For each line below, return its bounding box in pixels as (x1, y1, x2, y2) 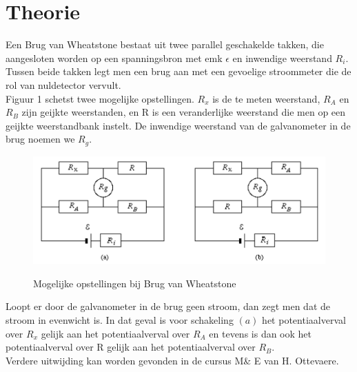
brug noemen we (6, 132, 75, 146)
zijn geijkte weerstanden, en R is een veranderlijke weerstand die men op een (21, 105, 346, 119)
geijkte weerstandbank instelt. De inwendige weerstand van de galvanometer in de (6, 118, 351, 132)
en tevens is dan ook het (209, 326, 312, 340)
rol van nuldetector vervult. (6, 77, 121, 92)
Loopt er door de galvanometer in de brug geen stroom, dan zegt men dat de (6, 299, 331, 313)
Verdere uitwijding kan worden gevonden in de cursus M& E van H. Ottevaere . (6, 353, 339, 367)
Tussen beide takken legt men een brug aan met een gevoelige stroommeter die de (6, 64, 351, 79)
